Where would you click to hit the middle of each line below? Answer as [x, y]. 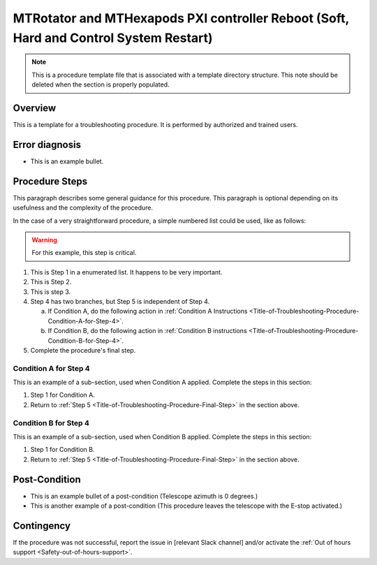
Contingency [42, 526]
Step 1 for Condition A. [63, 395]
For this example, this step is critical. [84, 253]
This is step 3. [51, 292]
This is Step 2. [51, 282]
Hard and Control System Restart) [113, 38]
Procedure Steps [50, 181]
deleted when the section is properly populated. [101, 85]
